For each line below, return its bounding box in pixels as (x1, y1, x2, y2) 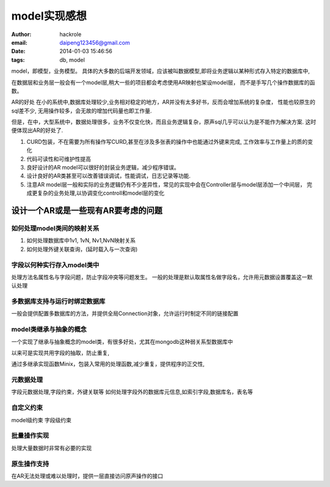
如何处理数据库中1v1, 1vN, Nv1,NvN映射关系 (26, 237, 136, 244)
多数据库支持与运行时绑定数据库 (11, 297, 106, 306)
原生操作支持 (11, 459, 50, 468)
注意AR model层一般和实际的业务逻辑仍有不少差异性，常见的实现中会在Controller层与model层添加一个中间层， (26, 180, 306, 188)
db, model (59, 56, 85, 64)
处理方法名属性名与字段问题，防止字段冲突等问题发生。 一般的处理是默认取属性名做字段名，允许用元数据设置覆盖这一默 (11, 273, 313, 281)
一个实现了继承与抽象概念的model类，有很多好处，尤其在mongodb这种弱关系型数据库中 (11, 338, 233, 345)
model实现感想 (11, 9, 87, 23)
